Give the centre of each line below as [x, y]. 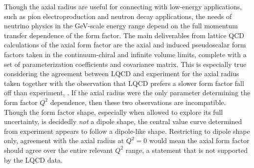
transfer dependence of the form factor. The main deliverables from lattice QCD [124, 35]
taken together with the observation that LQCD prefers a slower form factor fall [124, 83]
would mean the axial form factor [199, 140]
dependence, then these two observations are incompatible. [138, 102]
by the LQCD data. [33, 159]
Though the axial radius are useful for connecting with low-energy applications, [123, 6]
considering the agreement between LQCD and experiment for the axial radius [122, 73]
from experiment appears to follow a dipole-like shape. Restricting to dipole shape [127, 131]
